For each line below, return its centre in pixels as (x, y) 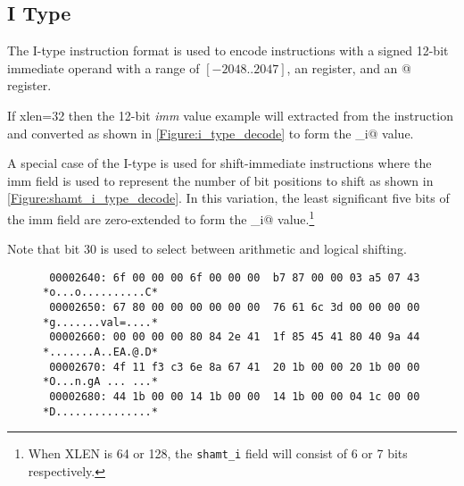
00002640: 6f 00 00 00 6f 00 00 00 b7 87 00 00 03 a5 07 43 (235, 277)
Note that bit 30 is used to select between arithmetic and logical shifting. (207, 249)
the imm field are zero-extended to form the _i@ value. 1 (161, 217)
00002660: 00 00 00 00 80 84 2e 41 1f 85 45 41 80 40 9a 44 (235, 337)
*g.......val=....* (100, 322)
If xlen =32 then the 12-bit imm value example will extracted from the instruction (230, 115)
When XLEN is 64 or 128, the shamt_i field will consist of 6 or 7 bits (218, 453)
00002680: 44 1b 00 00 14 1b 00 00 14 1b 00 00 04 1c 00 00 (235, 397)
